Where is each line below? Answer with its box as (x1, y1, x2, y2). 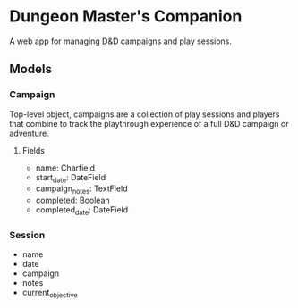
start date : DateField (35, 171, 106, 185)
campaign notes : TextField (35, 183, 128, 196)
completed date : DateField (35, 204, 129, 218)
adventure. (9, 128, 49, 138)
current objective (21, 287, 78, 300)
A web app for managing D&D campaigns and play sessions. (9, 36, 233, 46)
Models (9, 62, 52, 77)
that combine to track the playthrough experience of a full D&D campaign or (9, 118, 289, 129)
